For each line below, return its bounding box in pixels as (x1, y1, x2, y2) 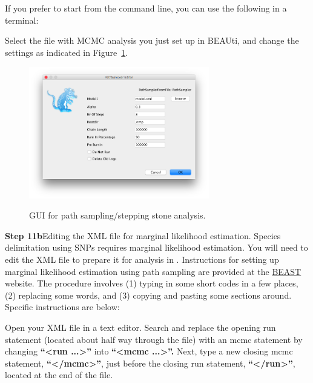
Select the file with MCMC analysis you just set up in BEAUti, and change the (5, 34, 299, 47)
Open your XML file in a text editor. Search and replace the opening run (5, 321, 276, 333)
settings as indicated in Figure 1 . (5, 46, 128, 58)
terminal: (5, 13, 39, 26)
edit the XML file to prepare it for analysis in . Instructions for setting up (5, 253, 279, 266)
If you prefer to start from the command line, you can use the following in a (5, 2, 287, 14)
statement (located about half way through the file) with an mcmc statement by (5, 333, 303, 345)
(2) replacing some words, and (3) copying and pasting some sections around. (5, 288, 292, 301)
